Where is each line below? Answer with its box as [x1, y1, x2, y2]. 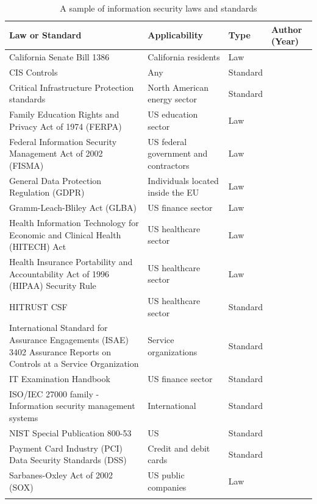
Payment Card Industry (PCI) [9, 441, 123, 454]
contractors [148, 158, 190, 171]
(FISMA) [9, 158, 44, 171]
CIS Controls [9, 65, 58, 78]
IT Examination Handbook [9, 372, 110, 385]
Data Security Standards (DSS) [9, 453, 127, 466]
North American [148, 80, 208, 93]
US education [148, 108, 198, 121]
